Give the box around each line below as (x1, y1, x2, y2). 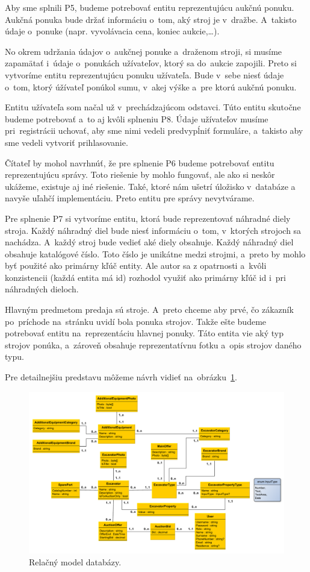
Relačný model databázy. (29, 555, 122, 568)
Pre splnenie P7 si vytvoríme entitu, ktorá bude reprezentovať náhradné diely (5, 212, 291, 224)
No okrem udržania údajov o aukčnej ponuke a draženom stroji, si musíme (5, 45, 282, 57)
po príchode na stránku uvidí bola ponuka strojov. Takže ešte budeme (5, 315, 267, 327)
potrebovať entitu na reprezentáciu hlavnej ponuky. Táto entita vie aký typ (5, 327, 284, 339)
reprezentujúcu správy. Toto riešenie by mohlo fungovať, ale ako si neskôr (5, 168, 275, 181)
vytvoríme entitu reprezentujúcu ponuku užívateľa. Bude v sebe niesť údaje (5, 68, 284, 81)
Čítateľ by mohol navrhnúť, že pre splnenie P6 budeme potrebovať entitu (5, 156, 274, 169)
